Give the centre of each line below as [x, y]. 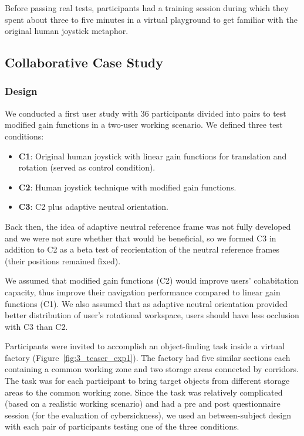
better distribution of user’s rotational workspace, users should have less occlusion [152, 315]
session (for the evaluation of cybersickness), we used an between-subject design [148, 415]
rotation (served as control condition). [87, 167]
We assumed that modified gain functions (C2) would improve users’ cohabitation [152, 280]
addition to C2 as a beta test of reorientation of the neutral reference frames [142, 249]
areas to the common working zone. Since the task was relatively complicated [144, 392]
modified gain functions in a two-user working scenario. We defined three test [144, 125]
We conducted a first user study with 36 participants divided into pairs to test [146, 113]
